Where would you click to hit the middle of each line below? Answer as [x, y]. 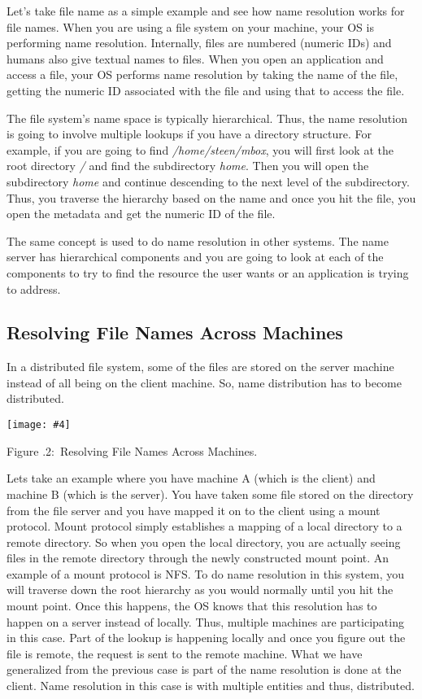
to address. [34, 288]
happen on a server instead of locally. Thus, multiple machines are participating [205, 621]
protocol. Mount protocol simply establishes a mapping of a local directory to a [204, 526]
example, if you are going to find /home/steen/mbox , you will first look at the [200, 149]
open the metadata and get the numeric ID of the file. [141, 214]
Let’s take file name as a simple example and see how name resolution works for [206, 11]
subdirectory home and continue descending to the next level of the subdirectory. [208, 181]
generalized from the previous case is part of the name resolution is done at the [204, 669]
